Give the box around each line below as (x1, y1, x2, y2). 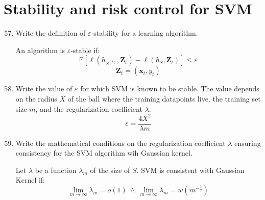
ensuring (234, 137, 261, 148)
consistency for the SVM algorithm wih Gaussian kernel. (15, 147, 192, 158)
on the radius (15, 93, 57, 104)
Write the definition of (15, 28, 86, 38)
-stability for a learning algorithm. (91, 28, 198, 38)
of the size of (90, 164, 130, 175)
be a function (35, 164, 77, 175)
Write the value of (15, 83, 73, 94)
